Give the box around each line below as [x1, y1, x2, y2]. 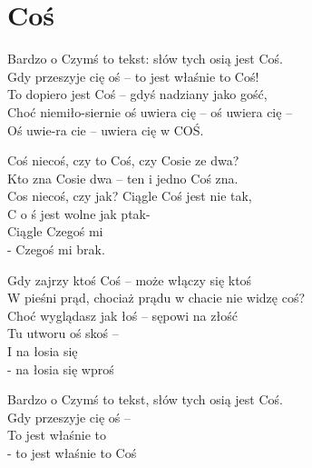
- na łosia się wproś [7, 359, 114, 378]
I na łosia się [7, 342, 78, 361]
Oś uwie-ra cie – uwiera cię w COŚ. [7, 120, 204, 139]
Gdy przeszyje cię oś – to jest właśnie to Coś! [7, 66, 259, 85]
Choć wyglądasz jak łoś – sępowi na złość [7, 305, 238, 324]
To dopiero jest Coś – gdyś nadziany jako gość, [7, 85, 268, 104]
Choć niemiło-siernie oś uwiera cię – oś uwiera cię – [7, 102, 293, 121]
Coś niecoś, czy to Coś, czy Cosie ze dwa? [7, 151, 239, 170]
